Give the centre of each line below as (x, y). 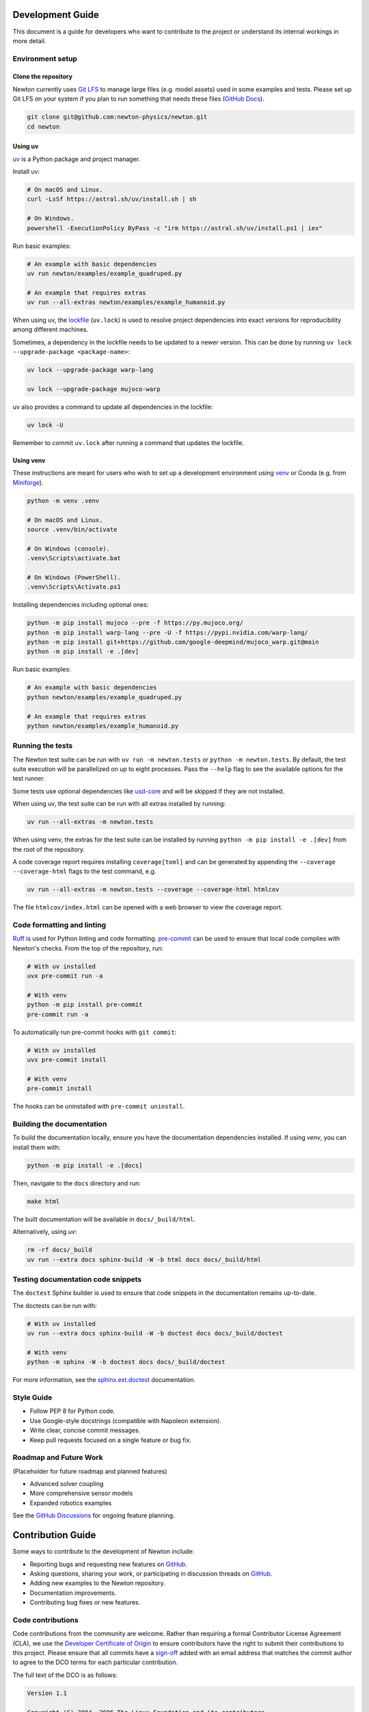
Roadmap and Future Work (58, 1457)
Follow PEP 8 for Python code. (72, 1411)
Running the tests (43, 746)
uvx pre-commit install (67, 1060)
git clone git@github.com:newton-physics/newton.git (117, 117)
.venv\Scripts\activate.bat (74, 558)
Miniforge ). (28, 482)
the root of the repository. (49, 849)
